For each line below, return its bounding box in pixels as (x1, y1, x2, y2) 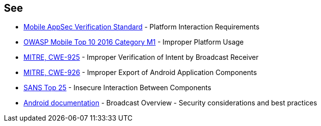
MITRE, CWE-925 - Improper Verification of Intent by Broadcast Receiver (23, 53, 259, 62)
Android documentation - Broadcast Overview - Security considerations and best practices (23, 99, 317, 107)
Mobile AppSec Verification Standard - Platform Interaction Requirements (23, 23, 260, 31)
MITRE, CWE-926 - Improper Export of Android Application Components (23, 68, 257, 77)
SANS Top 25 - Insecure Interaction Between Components (23, 83, 211, 92)
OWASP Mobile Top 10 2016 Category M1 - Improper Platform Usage (23, 38, 244, 47)
